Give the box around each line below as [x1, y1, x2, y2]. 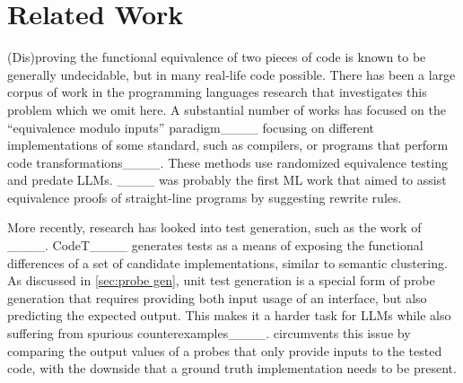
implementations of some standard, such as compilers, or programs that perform [7, 135, 449, 154]
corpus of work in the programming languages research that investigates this [7, 83, 427, 101]
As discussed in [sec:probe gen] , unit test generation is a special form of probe [7, 271, 435, 290]
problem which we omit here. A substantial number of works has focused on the [7, 100, 446, 118]
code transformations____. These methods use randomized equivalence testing [7, 152, 448, 171]
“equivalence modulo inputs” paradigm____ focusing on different [7, 118, 374, 136]
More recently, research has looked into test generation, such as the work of [7, 218, 422, 237]
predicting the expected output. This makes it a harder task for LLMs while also [7, 306, 451, 325]
